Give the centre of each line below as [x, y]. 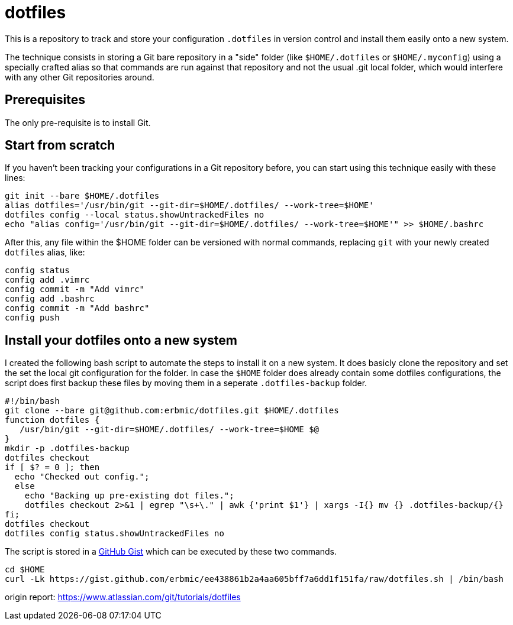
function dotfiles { [52, 420]
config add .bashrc [50, 299]
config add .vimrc [47, 280]
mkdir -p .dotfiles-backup [67, 448]
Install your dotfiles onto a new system [121, 340]
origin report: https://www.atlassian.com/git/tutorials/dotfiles [123, 597]
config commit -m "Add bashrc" [77, 308]
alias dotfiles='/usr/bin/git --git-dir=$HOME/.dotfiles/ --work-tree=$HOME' [189, 205]
